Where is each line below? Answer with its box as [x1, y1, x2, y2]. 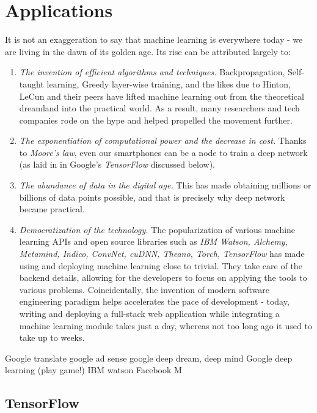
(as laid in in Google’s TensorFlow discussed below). [19, 158, 215, 171]
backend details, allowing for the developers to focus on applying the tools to [19, 271, 307, 284]
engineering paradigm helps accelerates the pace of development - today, [19, 295, 290, 308]
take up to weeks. [19, 331, 85, 344]
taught [19, 77, 44, 90]
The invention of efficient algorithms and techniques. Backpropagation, [19, 65, 285, 78]
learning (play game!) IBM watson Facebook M [5, 363, 182, 376]
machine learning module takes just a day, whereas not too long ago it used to [19, 319, 312, 332]
